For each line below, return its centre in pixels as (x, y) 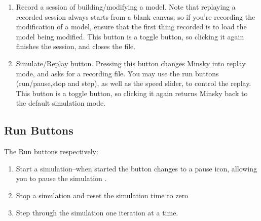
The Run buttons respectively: (51, 151)
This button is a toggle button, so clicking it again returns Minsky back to (132, 93)
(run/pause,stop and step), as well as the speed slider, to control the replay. (134, 83)
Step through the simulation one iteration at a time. (97, 212)
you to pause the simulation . (61, 178)
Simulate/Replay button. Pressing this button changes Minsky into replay (131, 63)
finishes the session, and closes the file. (76, 46)
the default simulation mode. (61, 103)
